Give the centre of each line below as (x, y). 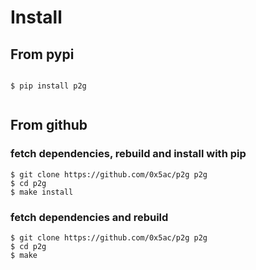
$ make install (42, 192)
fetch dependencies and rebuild (89, 217)
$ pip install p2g (48, 86)
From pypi (42, 54)
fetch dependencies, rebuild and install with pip (128, 154)
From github (49, 125)
